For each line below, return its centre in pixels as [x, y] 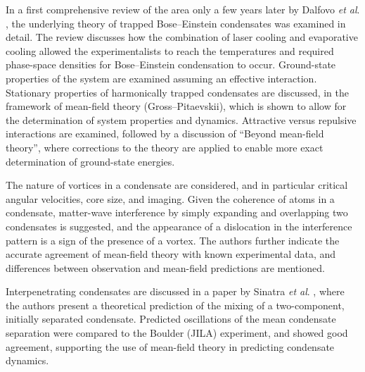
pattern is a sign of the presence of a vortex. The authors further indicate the [173, 240]
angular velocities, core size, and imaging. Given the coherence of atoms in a [170, 198]
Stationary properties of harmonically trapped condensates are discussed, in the [178, 92]
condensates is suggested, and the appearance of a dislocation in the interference [179, 226]
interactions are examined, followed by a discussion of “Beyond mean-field [165, 134]
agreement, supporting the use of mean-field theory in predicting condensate [170, 346]
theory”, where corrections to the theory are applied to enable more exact [165, 147]
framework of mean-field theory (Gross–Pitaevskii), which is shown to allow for [176, 106]
